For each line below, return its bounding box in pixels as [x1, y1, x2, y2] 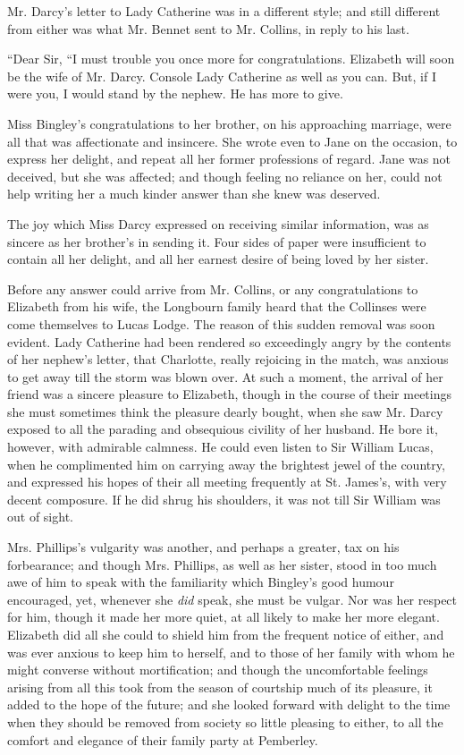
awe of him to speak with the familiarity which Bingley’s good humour [7, 573, 394, 591]
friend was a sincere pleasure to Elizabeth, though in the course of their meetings [7, 385, 451, 403]
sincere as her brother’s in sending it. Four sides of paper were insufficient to [7, 232, 426, 250]
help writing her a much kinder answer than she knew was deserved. [7, 184, 381, 203]
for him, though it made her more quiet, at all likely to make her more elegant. [7, 607, 440, 626]
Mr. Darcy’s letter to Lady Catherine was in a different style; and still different [7, 2, 441, 20]
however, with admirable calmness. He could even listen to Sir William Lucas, [7, 437, 434, 456]
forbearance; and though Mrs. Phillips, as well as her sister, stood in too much [7, 555, 437, 573]
